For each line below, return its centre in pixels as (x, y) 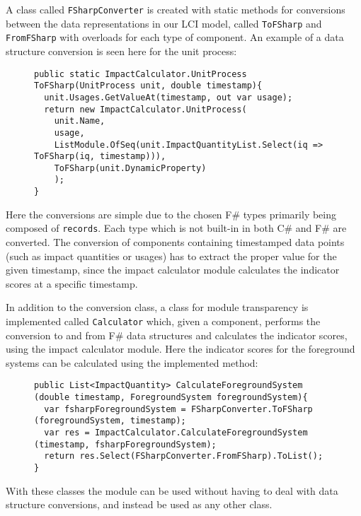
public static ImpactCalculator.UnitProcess (141, 74)
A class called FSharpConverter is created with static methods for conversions (176, 9)
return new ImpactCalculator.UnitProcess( (145, 109)
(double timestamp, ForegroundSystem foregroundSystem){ (171, 398)
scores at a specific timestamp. (72, 283)
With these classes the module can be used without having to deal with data (172, 490)
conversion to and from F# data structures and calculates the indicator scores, (177, 335)
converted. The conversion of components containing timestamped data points (175, 242)
